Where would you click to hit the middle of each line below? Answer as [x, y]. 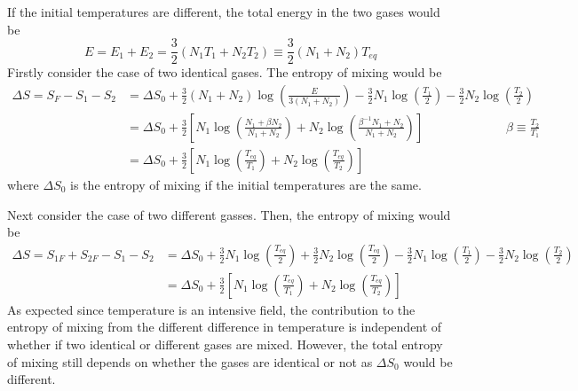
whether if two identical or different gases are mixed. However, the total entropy [225, 344]
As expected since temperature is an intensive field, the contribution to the [211, 309]
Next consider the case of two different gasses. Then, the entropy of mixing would [229, 214]
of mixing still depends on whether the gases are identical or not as [190, 361]
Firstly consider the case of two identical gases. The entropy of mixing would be [225, 72]
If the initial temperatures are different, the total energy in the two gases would [224, 12]
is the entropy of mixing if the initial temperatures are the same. [246, 184]
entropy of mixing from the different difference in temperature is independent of [225, 327]
